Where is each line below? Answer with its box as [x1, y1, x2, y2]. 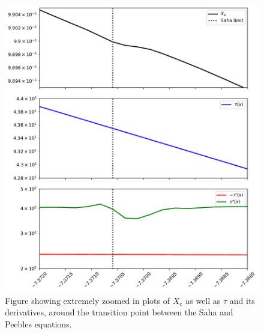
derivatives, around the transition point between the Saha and [5, 306, 233, 318]
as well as [185, 294, 221, 306]
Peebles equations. [5, 317, 72, 330]
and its [229, 294, 255, 306]
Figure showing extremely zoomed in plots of [5, 294, 170, 306]
